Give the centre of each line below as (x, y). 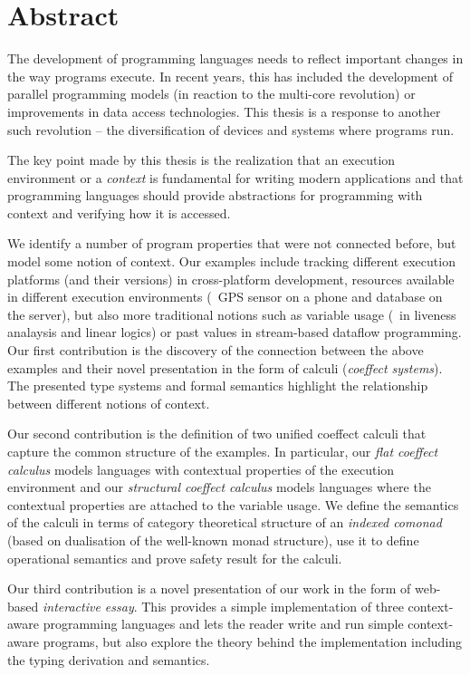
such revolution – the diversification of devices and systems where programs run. (231, 129)
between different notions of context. (109, 403)
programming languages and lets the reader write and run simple (223, 624)
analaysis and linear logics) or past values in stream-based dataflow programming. (235, 332)
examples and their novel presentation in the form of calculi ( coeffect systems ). (225, 367)
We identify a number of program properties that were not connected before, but (232, 243)
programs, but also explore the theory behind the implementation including (253, 641)
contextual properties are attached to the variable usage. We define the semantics (233, 504)
